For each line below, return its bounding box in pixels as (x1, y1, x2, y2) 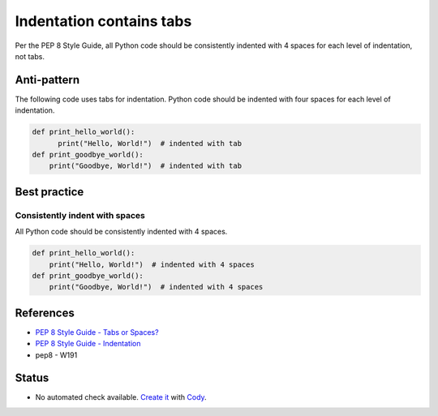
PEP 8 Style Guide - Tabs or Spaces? (35, 327, 159, 337)
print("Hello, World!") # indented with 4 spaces (49, 259, 255, 269)
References (15, 306, 75, 320)
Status (15, 371, 49, 385)
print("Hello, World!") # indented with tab (58, 139, 243, 148)
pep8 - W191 (35, 350, 78, 360)
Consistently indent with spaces (15, 209, 146, 221)
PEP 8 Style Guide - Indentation (35, 339, 141, 349)
